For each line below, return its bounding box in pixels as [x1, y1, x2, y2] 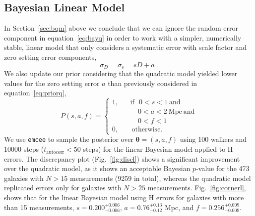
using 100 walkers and [180, 134, 247, 144]
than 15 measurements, [4, 202, 74, 212]
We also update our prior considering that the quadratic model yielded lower [4, 68, 238, 79]
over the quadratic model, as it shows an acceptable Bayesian [4, 163, 191, 173]
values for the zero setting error [4, 78, 100, 88]
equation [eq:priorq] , [4, 87, 66, 98]
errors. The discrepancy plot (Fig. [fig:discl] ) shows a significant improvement [4, 153, 240, 164]
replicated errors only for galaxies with [4, 182, 122, 193]
